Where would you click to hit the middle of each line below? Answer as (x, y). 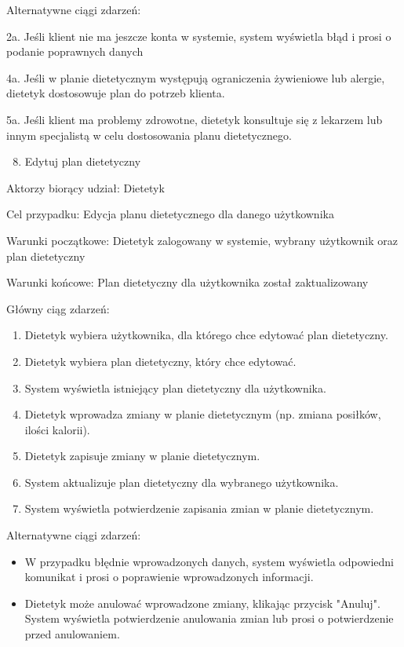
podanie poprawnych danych (75, 51)
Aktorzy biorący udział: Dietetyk (86, 187)
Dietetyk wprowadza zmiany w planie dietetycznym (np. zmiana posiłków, (203, 414)
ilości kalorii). (57, 429)
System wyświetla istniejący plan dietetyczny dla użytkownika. (175, 387)
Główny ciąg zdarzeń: (58, 308)
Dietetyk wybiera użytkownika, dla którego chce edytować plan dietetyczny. (206, 335)
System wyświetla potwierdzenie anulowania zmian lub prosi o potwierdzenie (209, 618)
